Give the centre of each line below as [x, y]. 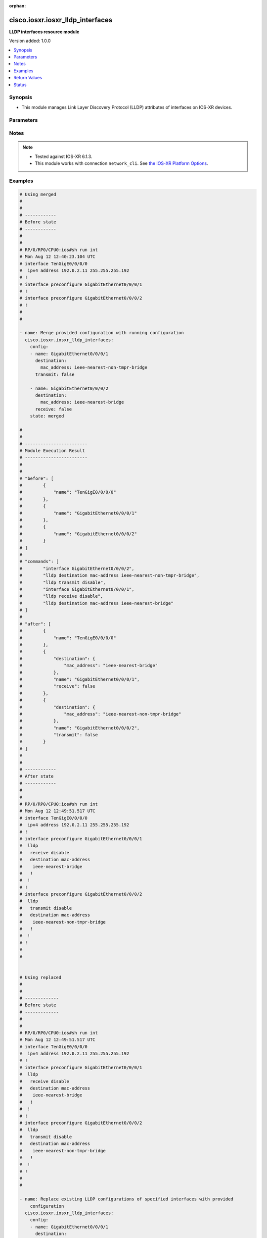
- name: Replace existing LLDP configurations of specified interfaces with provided [126, 1199]
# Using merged [38, 194]
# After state [37, 776]
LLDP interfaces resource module [44, 32]
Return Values [28, 78]
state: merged [47, 416]
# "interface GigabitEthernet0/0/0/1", [77, 589]
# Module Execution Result [52, 451]
